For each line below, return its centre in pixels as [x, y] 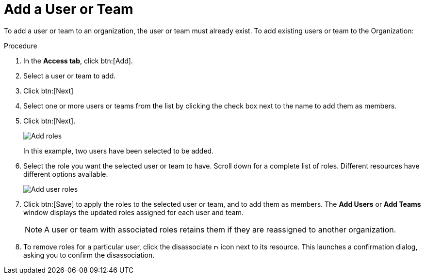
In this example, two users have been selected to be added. [119, 151]
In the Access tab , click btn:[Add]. [78, 61]
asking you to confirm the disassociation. [89, 255]
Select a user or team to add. [70, 76]
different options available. [66, 174]
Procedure [21, 46]
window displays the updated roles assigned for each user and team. [133, 212]
